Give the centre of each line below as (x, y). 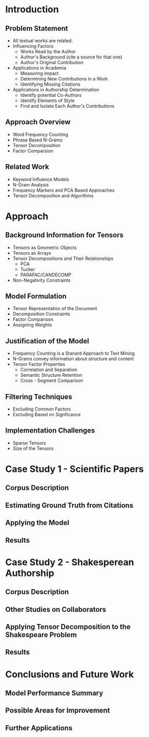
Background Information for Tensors (65, 235)
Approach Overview (38, 122)
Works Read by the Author (48, 52)
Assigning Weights (32, 325)
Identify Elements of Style (47, 100)
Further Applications (39, 728)
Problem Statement (37, 28)
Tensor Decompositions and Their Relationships (63, 258)
